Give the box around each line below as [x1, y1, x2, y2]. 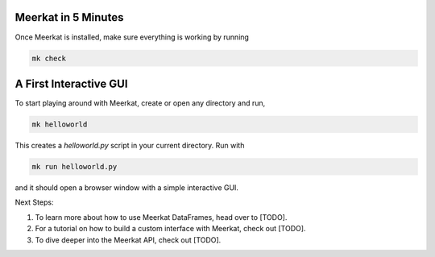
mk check [31, 53, 67, 63]
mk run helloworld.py [31, 162, 118, 171]
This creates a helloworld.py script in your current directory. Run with [14, 140, 245, 150]
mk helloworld [31, 119, 88, 129]
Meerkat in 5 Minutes [14, 10, 124, 24]
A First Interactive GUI [14, 77, 128, 90]
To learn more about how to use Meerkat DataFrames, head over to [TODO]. [35, 212, 288, 222]
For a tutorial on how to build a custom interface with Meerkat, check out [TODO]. [35, 224, 306, 234]
